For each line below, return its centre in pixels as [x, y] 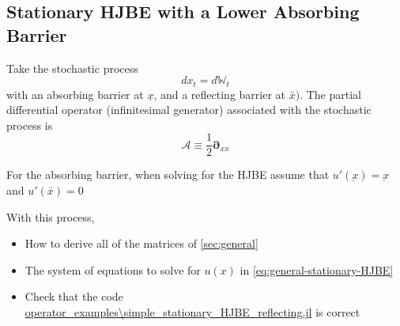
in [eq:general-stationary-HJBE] [317, 269]
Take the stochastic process [72, 68]
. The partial [330, 94]
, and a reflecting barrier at [220, 94]
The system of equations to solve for [113, 269]
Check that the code [74, 296]
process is [30, 125]
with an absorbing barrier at [75, 94]
